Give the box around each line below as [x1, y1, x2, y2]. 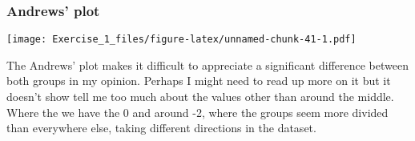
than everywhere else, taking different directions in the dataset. [6, 119, 316, 136]
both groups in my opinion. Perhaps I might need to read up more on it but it [6, 72, 391, 89]
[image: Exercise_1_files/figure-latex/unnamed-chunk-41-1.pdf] [6, 34, 357, 46]
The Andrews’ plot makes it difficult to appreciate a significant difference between [6, 56, 409, 73]
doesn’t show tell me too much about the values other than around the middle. [6, 88, 394, 105]
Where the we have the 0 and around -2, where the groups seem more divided [6, 103, 389, 120]
